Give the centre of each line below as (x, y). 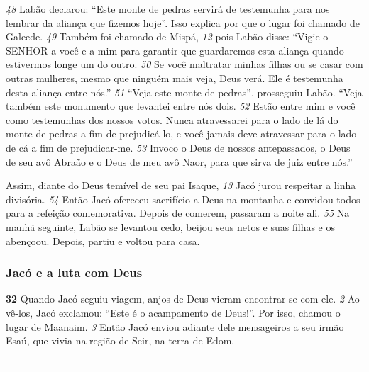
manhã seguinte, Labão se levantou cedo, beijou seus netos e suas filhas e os (170, 226)
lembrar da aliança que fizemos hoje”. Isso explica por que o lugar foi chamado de (183, 22)
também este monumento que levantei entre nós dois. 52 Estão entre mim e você (181, 106)
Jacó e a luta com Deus (74, 272)
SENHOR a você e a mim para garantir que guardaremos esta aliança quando (175, 50)
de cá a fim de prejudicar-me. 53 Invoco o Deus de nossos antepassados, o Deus (178, 147)
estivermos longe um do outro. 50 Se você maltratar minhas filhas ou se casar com (184, 64)
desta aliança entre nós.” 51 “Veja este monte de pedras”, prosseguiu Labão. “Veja (184, 92)
